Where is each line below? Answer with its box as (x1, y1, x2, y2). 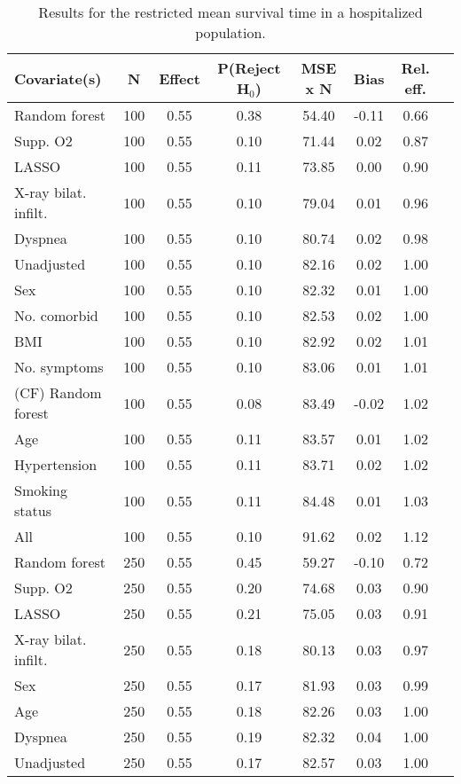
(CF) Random (14, 382, 102, 403)
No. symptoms (14, 357, 104, 377)
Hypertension (14, 454, 98, 474)
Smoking (14, 480, 68, 500)
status (14, 500, 51, 521)
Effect (159, 67, 200, 89)
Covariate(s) (14, 67, 102, 89)
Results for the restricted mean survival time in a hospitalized (38, 2, 423, 22)
